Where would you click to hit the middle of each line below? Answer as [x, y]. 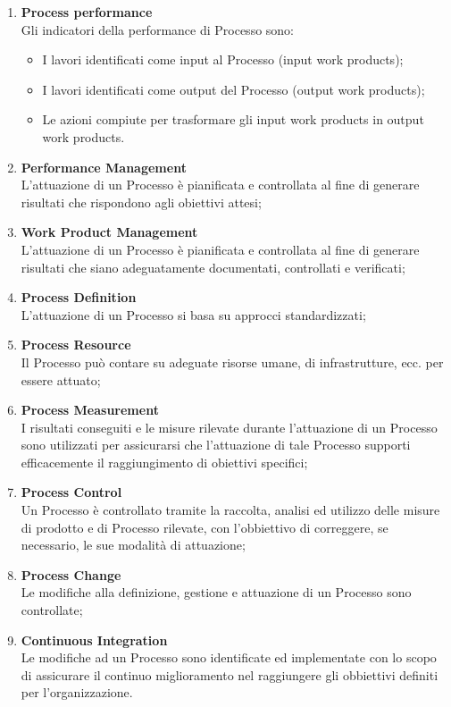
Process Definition [79, 297]
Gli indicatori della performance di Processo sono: [157, 29]
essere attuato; [61, 379]
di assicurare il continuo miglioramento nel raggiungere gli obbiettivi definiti [230, 674]
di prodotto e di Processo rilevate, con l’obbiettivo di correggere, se [205, 527]
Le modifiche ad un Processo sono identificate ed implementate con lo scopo [229, 657]
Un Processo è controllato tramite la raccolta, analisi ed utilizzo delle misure [230, 510]
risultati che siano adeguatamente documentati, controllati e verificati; [213, 267]
